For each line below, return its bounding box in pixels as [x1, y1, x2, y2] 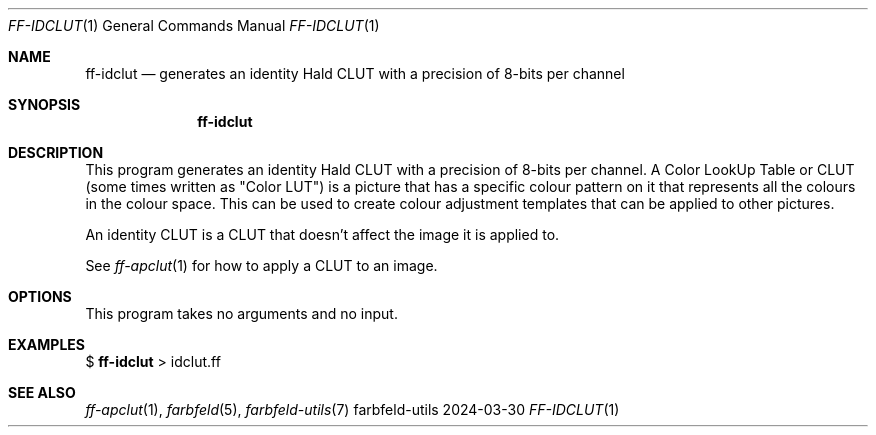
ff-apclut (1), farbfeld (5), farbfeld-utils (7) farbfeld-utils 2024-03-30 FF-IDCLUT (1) [85, 401, 620, 418]
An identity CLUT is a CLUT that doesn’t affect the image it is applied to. [85, 226, 560, 243]
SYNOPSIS [8, 96, 81, 113]
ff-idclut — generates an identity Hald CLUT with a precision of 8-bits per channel [85, 65, 625, 82]
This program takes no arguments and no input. [85, 305, 398, 322]
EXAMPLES [8, 336, 85, 353]
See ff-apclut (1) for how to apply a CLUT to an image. [85, 257, 438, 274]
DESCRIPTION [8, 144, 104, 161]
